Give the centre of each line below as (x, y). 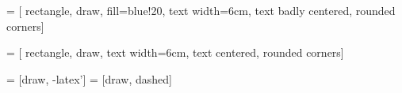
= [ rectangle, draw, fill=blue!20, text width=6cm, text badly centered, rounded (201, 10)
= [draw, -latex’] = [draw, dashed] (90, 78)
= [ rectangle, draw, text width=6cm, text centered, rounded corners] (175, 52)
